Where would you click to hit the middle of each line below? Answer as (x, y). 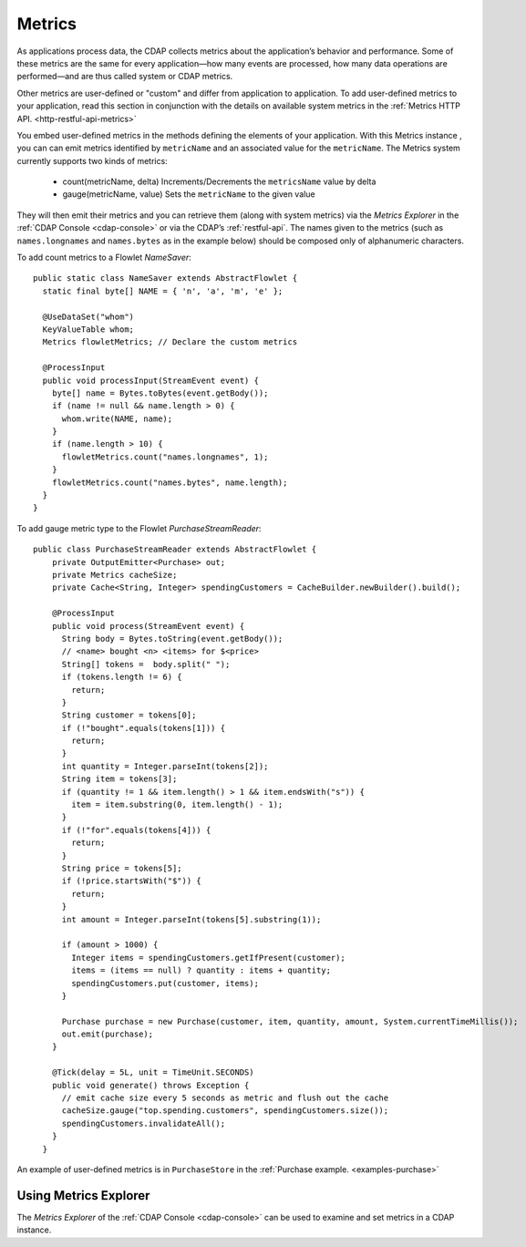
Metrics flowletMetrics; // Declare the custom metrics (170, 342)
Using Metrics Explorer (83, 1195)
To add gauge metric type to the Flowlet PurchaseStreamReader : (139, 528)
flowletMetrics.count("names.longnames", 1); (165, 457)
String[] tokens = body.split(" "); (146, 664)
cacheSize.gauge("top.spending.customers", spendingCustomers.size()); (225, 1111)
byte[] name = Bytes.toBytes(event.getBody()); (160, 393)
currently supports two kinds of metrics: (92, 160)
